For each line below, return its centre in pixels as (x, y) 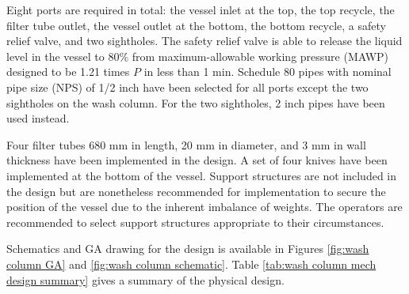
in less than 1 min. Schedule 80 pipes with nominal (268, 72)
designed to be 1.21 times (68, 72)
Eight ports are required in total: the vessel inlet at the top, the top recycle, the (201, 9)
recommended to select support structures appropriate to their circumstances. (195, 222)
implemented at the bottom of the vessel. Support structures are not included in (202, 175)
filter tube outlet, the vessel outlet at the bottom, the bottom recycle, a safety (196, 25)
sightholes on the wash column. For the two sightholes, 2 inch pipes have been (196, 102)
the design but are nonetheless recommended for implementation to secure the (196, 191)
